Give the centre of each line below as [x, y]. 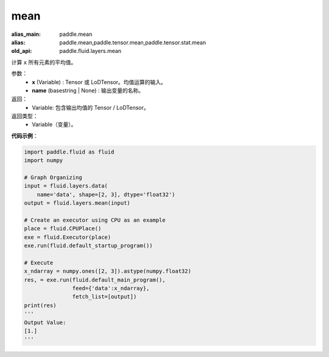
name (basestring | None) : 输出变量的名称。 [88, 90]
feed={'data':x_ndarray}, [111, 288]
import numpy [44, 161]
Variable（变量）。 [54, 124]
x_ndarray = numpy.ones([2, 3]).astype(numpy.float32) [108, 271]
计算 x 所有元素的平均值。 [44, 62]
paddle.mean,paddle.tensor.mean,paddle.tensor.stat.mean [133, 42]
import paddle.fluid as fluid [69, 152]
